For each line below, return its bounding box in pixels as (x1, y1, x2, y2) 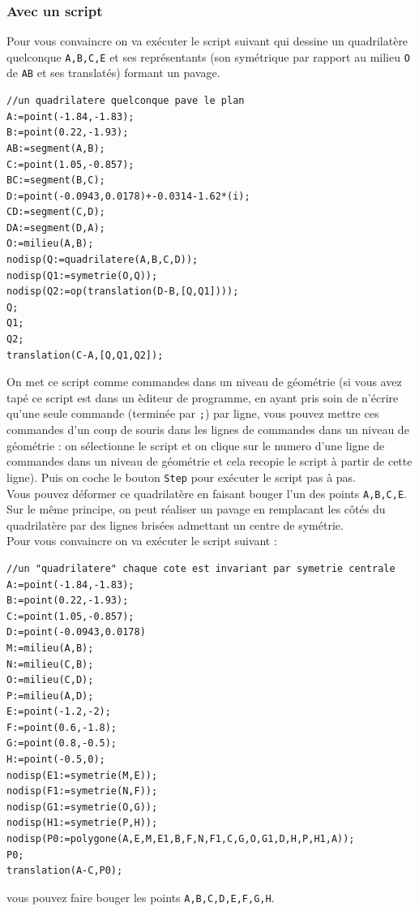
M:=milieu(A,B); (6, 642, 94, 654)
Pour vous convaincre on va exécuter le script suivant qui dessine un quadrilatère (6, 32, 408, 49)
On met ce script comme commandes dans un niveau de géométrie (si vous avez (6, 373, 402, 390)
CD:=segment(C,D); (6, 206, 105, 218)
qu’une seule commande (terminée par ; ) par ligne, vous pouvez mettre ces (6, 405, 379, 422)
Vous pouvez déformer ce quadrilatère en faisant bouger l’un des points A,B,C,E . (6, 484, 407, 501)
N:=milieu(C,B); (6, 658, 94, 670)
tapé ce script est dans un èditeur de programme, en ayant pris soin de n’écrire (6, 389, 399, 406)
